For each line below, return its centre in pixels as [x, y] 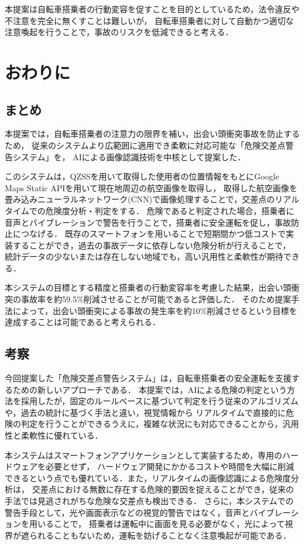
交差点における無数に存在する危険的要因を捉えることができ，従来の [163, 489]
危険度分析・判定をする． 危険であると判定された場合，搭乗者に [170, 210]
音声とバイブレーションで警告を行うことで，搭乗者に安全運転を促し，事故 [148, 222]
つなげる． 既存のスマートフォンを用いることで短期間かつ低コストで [153, 234]
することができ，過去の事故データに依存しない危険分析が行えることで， [152, 245]
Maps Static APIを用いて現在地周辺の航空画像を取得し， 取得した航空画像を [151, 187]
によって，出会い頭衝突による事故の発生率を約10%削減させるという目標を [155, 310]
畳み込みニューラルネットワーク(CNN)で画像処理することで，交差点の [140, 199]
